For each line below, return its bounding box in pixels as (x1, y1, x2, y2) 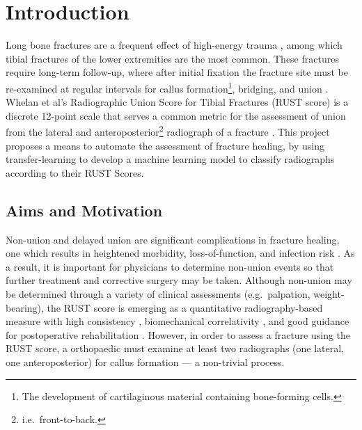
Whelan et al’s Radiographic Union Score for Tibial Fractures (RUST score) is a (6, 95, 349, 109)
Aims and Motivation (6, 199, 163, 221)
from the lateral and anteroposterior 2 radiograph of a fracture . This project (6, 122, 330, 138)
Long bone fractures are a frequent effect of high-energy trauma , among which (6, 38, 343, 52)
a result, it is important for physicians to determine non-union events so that (6, 259, 334, 273)
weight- (313, 286, 345, 301)
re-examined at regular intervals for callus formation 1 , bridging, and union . (6, 79, 329, 95)
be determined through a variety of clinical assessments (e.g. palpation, (6, 286, 310, 301)
